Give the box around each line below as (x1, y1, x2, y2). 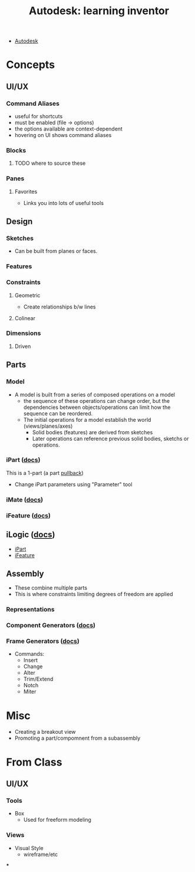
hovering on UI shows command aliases (14, 132, 112, 139)
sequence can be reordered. (23, 409, 93, 417)
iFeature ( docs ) (6, 511, 51, 519)
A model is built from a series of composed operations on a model (14, 391, 176, 398)
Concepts (6, 58, 55, 71)
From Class (6, 755, 62, 769)
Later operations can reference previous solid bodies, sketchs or (32, 435, 190, 442)
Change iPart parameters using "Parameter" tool (14, 480, 133, 488)
